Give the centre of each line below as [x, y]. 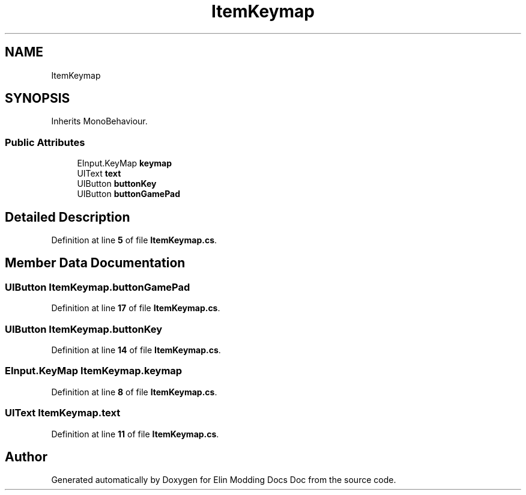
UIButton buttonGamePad [129, 194]
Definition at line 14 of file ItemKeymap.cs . [136, 350]
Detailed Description [68, 217]
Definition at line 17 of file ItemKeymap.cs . [136, 308]
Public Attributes [45, 142]
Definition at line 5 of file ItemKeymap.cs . [134, 240]
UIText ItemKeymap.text [63, 413]
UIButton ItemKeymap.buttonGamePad [98, 287]
